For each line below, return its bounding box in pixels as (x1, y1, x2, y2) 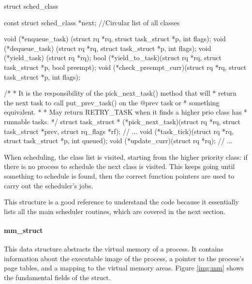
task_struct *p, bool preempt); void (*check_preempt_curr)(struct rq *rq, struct (4, 62, 247, 72)
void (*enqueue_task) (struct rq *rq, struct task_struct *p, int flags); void (4, 33, 226, 44)
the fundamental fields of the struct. (4, 272, 111, 282)
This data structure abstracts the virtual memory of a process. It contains (4, 244, 223, 254)
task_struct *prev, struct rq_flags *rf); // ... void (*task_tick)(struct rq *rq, (4, 126, 234, 136)
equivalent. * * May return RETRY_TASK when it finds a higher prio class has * (4, 107, 248, 117)
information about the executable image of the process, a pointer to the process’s (4, 253, 244, 263)
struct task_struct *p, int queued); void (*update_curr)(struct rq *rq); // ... (4, 135, 233, 146)
